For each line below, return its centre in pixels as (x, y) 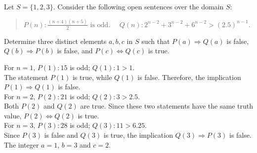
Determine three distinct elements (55, 41)
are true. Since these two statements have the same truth (167, 106)
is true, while (92, 77)
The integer (21, 144)
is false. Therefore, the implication (189, 77)
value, (13, 115)
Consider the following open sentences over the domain (141, 6)
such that (156, 41)
